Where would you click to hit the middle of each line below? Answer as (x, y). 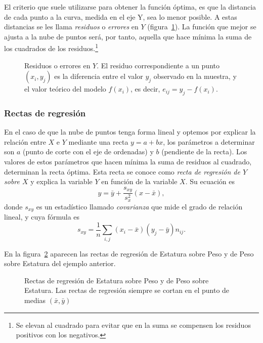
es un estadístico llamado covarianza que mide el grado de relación (139, 206)
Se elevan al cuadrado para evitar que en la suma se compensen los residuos (133, 325)
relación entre (25, 141)
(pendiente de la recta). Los (204, 152)
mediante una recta (98, 141)
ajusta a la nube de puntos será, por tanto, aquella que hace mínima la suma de (128, 36)
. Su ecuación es (210, 181)
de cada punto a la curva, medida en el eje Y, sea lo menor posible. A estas (121, 16)
